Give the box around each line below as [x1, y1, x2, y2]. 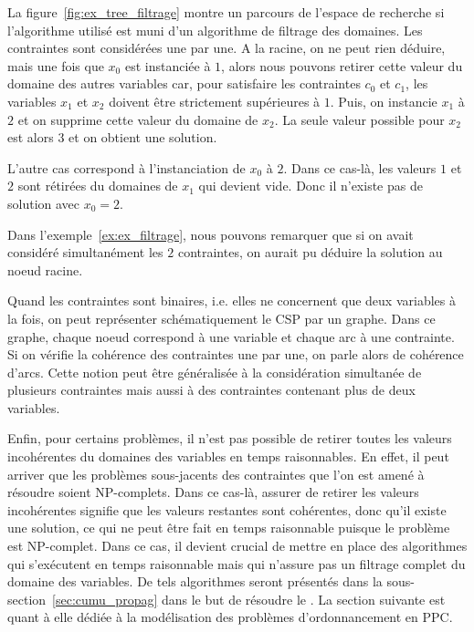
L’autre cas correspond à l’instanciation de [7, 158, 246, 177]
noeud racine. [7, 260, 83, 279]
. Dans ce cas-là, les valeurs [283, 158, 437, 177]
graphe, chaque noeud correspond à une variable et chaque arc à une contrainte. [7, 326, 455, 346]
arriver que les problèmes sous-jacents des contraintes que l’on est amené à [7, 464, 425, 483]
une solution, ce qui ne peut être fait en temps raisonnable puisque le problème [7, 518, 450, 537]
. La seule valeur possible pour [274, 109, 445, 129]
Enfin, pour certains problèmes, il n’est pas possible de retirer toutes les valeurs [7, 429, 452, 448]
